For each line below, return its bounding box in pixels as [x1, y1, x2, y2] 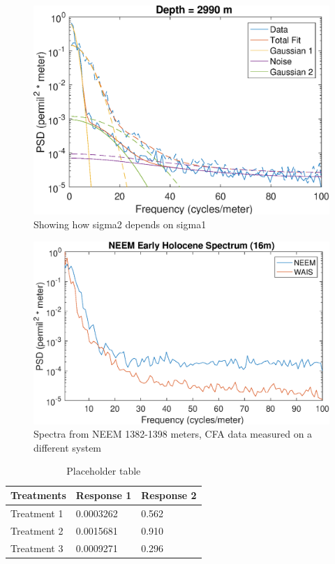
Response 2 [141, 488, 197, 503]
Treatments [10, 488, 66, 503]
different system [33, 440, 102, 454]
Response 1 [75, 488, 132, 503]
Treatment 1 [10, 505, 64, 520]
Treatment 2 [10, 523, 64, 537]
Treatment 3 [10, 540, 64, 555]
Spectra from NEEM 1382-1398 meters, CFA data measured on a [33, 426, 313, 441]
